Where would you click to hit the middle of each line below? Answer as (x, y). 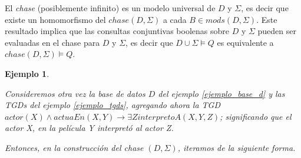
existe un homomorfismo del (55, 19)
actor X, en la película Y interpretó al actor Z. (89, 128)
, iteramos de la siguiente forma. (236, 147)
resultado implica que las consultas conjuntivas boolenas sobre (117, 31)
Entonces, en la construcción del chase (74, 147)
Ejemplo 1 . (27, 73)
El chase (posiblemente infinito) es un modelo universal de (110, 8)
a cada (175, 19)
